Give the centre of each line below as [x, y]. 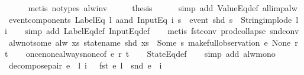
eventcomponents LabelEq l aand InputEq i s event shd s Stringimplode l [153, 19]
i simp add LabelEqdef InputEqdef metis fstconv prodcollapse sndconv [152, 31]
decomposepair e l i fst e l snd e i [85, 65]
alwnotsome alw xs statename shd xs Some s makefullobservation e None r [153, 42]
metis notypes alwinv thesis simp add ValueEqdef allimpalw [163, 8]
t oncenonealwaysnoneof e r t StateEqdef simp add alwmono [140, 54]
